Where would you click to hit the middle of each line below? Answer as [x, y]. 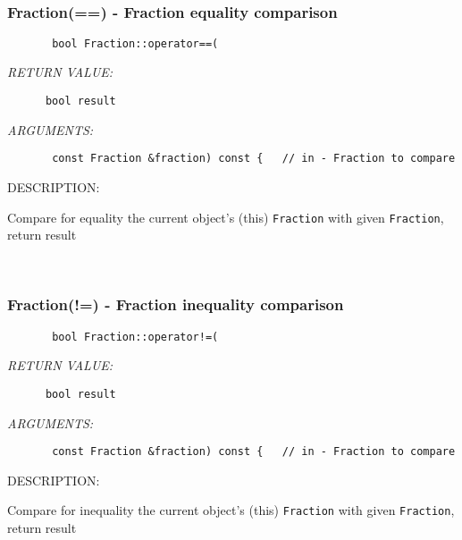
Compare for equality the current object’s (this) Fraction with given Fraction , [226, 217]
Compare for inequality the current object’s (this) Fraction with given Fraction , [231, 510]
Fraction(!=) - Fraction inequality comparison [176, 304]
